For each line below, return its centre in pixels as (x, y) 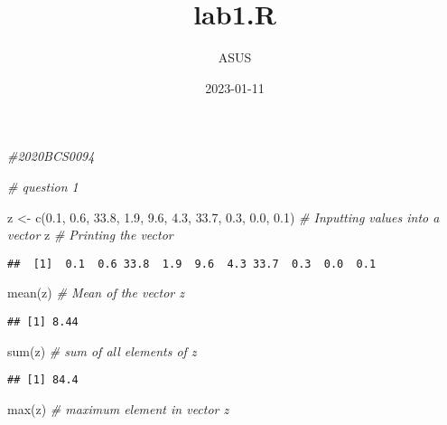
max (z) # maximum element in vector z (118, 408)
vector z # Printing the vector (90, 235)
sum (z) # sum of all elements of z (102, 350)
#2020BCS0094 (51, 156)
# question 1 (43, 186)
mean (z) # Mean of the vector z (96, 293)
